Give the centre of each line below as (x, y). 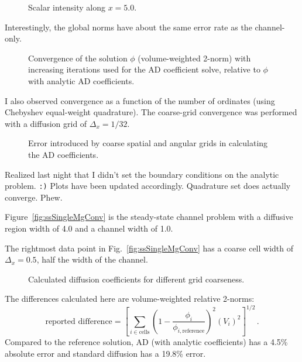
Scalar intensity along (67, 7)
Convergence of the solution (78, 58)
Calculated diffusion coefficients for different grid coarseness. (136, 279)
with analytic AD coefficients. (81, 80)
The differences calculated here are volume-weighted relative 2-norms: (130, 299)
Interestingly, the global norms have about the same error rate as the (128, 27)
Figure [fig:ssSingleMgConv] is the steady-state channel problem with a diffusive (149, 217)
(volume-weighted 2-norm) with (194, 58)
